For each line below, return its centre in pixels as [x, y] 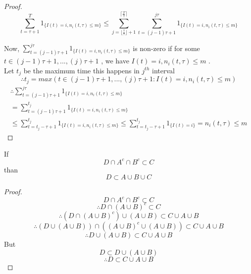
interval [163, 70]
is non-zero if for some [166, 48]
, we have [115, 61]
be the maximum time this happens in [81, 70]
